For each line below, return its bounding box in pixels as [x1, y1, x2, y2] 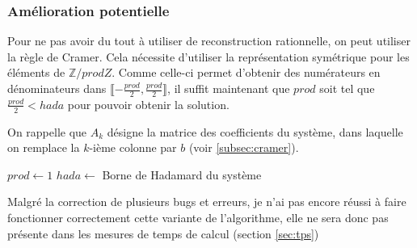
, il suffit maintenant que [167, 80, 290, 96]
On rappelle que [7, 123, 87, 140]
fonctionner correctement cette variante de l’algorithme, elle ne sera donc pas [7, 209, 389, 226]
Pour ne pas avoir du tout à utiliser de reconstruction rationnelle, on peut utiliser [7, 32, 411, 49]
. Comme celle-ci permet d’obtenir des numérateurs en [112, 64, 381, 81]
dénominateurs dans [7, 80, 107, 96]
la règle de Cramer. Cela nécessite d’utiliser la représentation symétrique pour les [7, 48, 410, 65]
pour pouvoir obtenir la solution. [67, 95, 230, 112]
